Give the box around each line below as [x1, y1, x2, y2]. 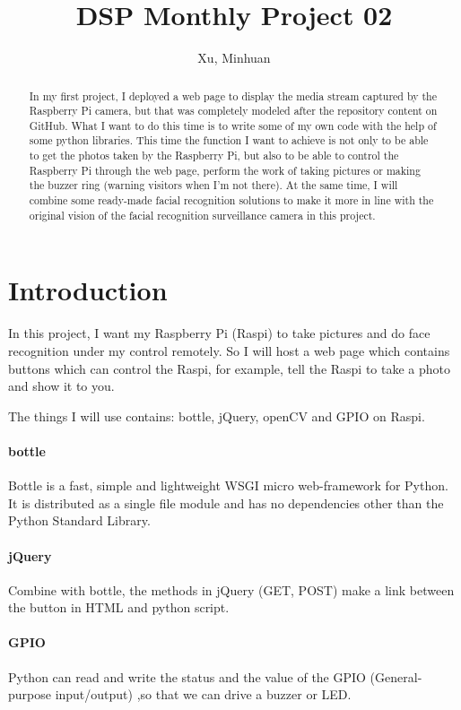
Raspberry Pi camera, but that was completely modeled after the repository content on [29, 103, 438, 118]
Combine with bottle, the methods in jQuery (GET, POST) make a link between [8, 580, 455, 599]
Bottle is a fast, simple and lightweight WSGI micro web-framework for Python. [8, 476, 448, 495]
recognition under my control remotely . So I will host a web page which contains [8, 341, 450, 359]
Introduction [8, 272, 168, 308]
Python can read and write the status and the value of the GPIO [8, 667, 366, 686]
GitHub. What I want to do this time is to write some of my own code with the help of [29, 117, 437, 133]
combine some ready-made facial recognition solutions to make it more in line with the [29, 193, 434, 208]
